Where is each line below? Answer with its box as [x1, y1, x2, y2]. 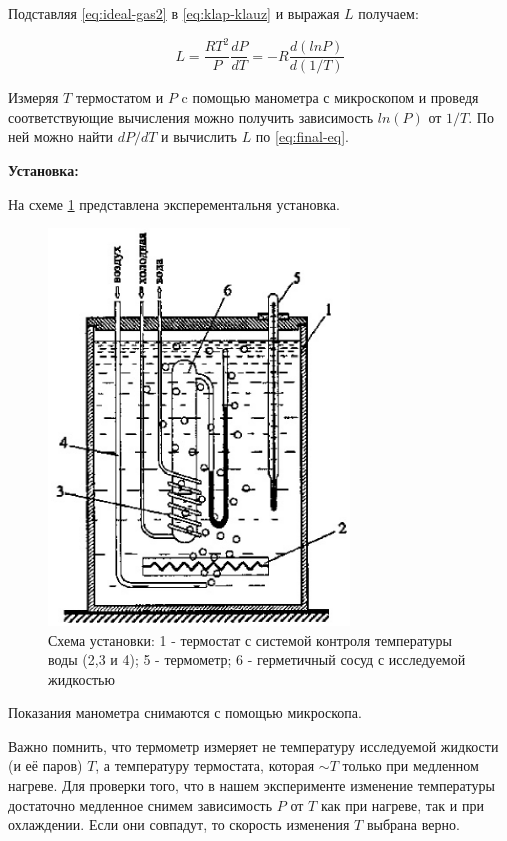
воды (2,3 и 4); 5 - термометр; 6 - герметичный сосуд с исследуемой [48, 649, 466, 670]
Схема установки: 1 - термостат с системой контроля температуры [48, 629, 452, 650]
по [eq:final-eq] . [255, 126, 349, 147]
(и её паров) [8, 755, 83, 776]
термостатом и [75, 87, 164, 108]
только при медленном [342, 755, 479, 776]
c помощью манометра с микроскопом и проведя [181, 87, 479, 108]
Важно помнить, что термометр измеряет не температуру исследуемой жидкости [8, 735, 499, 756]
